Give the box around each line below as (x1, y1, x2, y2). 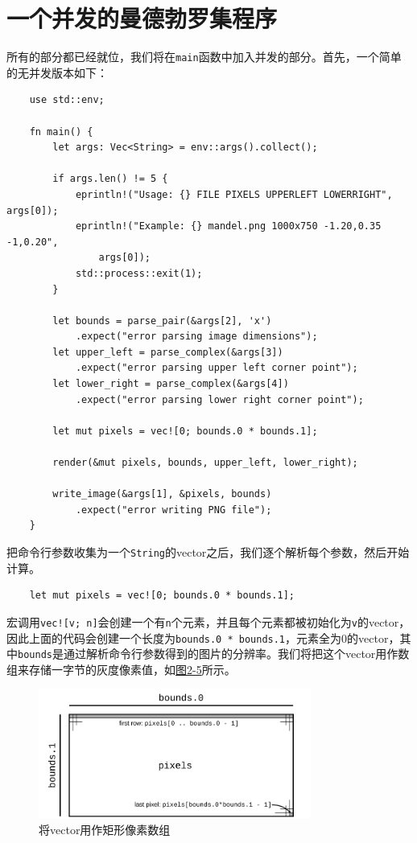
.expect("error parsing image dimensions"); (75, 331, 318, 343)
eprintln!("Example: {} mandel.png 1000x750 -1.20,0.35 (75, 220, 382, 232)
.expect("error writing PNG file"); (75, 504, 272, 516)
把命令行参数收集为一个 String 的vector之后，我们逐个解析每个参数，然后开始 (6, 544, 410, 560)
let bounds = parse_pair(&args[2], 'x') (52, 315, 272, 327)
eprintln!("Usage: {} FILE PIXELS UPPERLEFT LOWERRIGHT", (75, 188, 393, 200)
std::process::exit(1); (75, 267, 203, 279)
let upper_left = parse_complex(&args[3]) (52, 346, 283, 358)
